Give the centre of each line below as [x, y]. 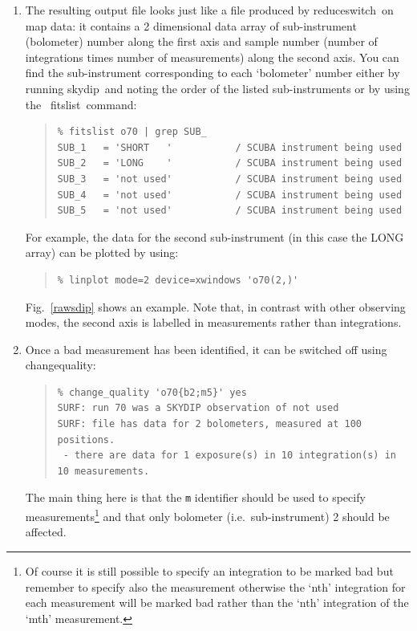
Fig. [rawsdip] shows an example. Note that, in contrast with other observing [215, 306]
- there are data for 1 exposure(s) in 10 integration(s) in [229, 456]
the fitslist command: [81, 104]
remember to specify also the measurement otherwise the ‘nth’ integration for [215, 586]
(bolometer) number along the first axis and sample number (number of [201, 41]
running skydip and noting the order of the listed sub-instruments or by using [217, 88]
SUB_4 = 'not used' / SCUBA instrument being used [230, 195]
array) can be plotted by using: [102, 252]
